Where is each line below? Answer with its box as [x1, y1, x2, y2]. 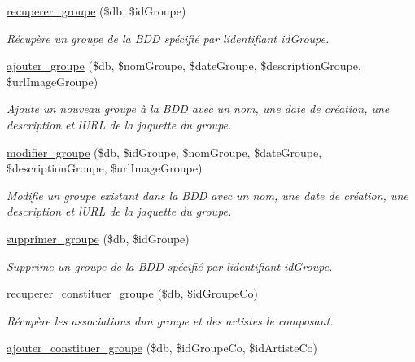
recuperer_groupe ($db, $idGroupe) [7, 2, 186, 19]
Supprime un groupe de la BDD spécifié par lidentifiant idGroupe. [7, 257, 333, 274]
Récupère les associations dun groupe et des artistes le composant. [7, 312, 334, 329]
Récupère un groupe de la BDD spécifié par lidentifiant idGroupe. [7, 29, 330, 46]
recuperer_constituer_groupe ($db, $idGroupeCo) [7, 285, 258, 302]
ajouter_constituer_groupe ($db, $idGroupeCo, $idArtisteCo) [7, 339, 318, 356]
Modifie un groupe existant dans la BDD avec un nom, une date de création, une [7, 186, 408, 203]
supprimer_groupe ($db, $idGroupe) [7, 229, 190, 246]
